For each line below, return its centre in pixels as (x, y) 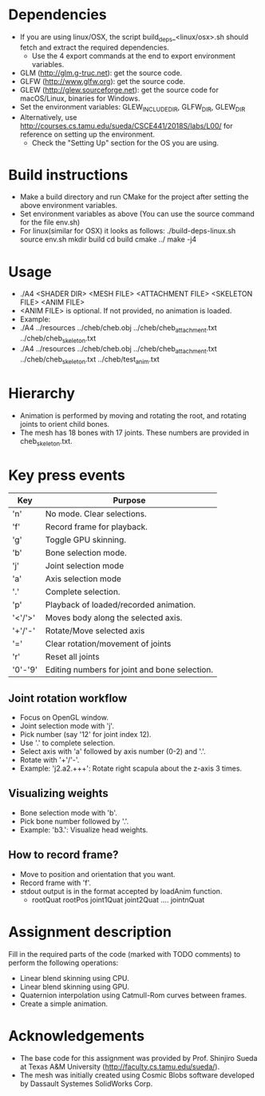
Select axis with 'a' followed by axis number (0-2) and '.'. (113, 751)
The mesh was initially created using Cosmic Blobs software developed (137, 1075)
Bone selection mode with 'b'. (69, 812)
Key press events (67, 475)
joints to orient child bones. (65, 424)
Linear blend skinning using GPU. (75, 986)
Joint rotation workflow (68, 698)
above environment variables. (69, 205)
